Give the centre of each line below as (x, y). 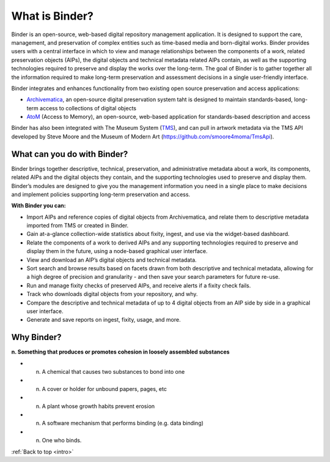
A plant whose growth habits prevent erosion (98, 406)
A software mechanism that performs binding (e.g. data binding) (123, 423)
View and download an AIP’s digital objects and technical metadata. (112, 260)
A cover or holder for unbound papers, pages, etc (105, 388)
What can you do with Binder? (70, 154)
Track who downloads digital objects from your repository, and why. (112, 294)
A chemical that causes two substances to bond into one (113, 372)
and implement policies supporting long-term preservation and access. (101, 194)
